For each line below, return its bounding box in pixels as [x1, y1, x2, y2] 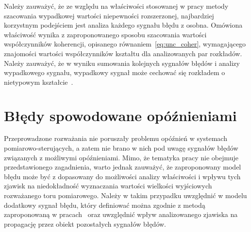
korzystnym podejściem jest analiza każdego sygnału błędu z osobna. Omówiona [4, 20, 243, 30]
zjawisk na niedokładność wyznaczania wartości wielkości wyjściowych [4, 181, 212, 191]
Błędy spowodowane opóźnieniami [4, 105, 237, 125]
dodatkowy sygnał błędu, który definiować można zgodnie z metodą [4, 200, 205, 210]
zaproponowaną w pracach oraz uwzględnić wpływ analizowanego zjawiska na [4, 209, 238, 219]
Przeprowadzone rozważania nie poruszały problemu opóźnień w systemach [4, 133, 227, 143]
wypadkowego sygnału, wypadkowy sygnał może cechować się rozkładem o [4, 67, 225, 77]
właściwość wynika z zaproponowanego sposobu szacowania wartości [4, 29, 207, 39]
